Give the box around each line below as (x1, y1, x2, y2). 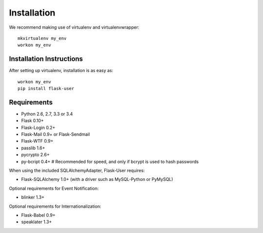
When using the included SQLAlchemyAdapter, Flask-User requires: (9, 168, 145, 174)
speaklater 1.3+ (21, 219, 52, 225)
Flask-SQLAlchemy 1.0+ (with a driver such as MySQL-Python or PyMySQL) (21, 177, 173, 182)
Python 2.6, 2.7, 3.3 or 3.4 (21, 111, 73, 117)
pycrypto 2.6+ (21, 152, 50, 158)
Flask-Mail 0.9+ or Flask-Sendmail (21, 131, 90, 137)
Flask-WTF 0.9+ (21, 138, 54, 144)
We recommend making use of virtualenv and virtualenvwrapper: (9, 24, 140, 30)
